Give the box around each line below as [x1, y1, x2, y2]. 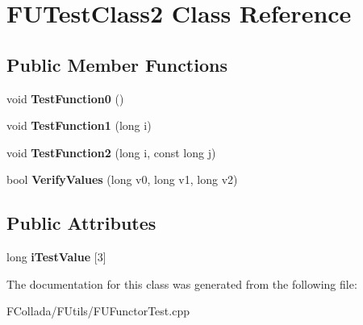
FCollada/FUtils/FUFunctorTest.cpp [6, 302, 190, 319]
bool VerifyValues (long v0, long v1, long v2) [6, 171, 238, 188]
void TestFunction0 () [6, 90, 124, 106]
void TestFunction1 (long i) [6, 117, 152, 134]
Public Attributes [6, 210, 156, 235]
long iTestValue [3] [6, 248, 106, 265]
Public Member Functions [6, 52, 227, 77]
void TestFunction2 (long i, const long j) [6, 144, 216, 160]
